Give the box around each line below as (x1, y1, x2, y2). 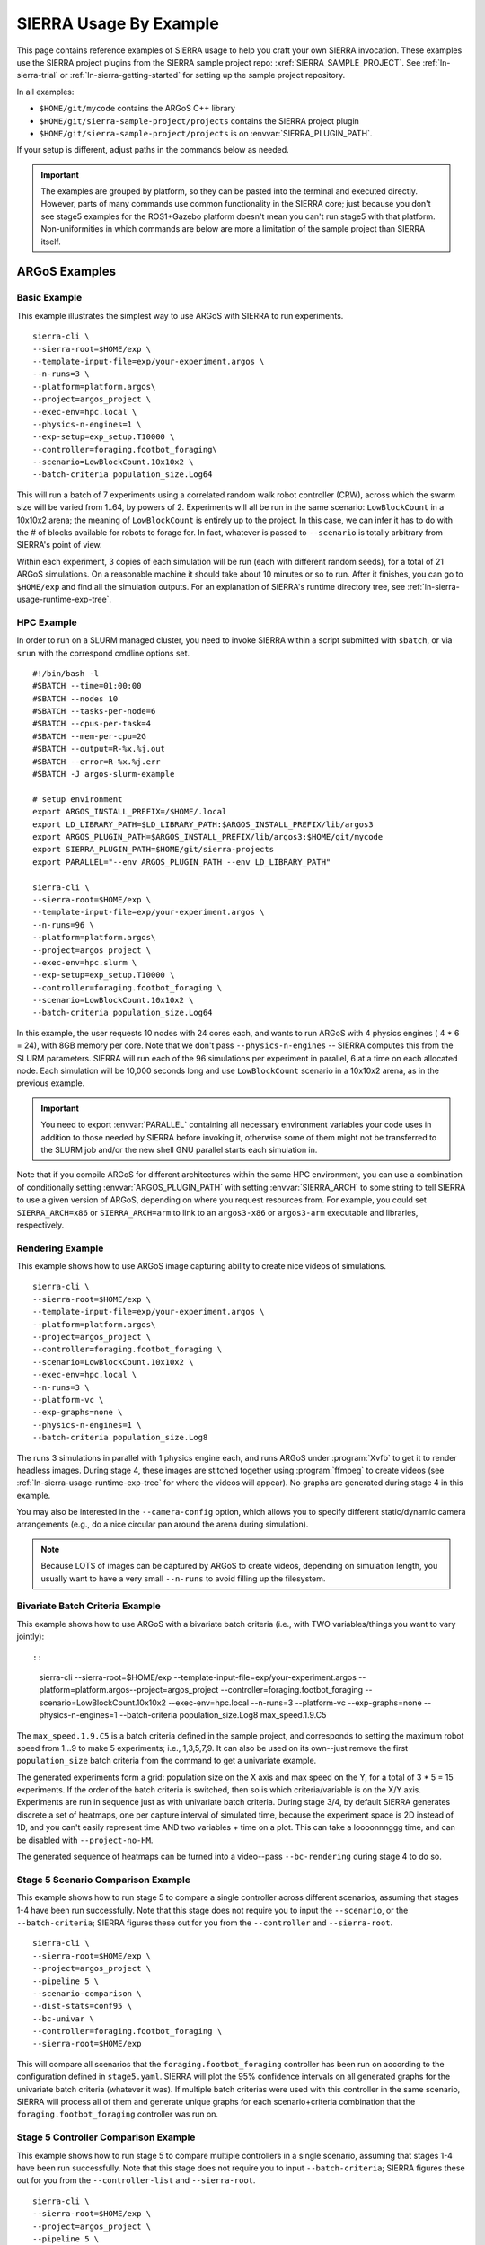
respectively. (16, 1219, 65, 1230)
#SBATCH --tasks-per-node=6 (32, 706, 156, 717)
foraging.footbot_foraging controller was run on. (16, 2109, 219, 2119)
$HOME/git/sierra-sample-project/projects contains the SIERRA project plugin (39, 115, 359, 126)
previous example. (16, 1078, 85, 1088)
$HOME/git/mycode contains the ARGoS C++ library (39, 103, 235, 114)
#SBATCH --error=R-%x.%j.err (32, 756, 161, 767)
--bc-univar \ (32, 2013, 94, 2024)
